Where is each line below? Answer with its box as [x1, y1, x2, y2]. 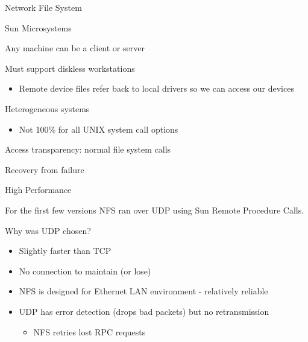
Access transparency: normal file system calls [5, 143, 171, 156]
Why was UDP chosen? [5, 224, 91, 236]
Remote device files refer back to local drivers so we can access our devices [19, 82, 294, 95]
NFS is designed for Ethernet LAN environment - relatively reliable [19, 285, 268, 297]
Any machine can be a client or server [5, 42, 145, 54]
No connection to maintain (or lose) [19, 264, 151, 277]
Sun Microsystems [5, 21, 72, 34]
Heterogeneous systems [5, 102, 90, 115]
